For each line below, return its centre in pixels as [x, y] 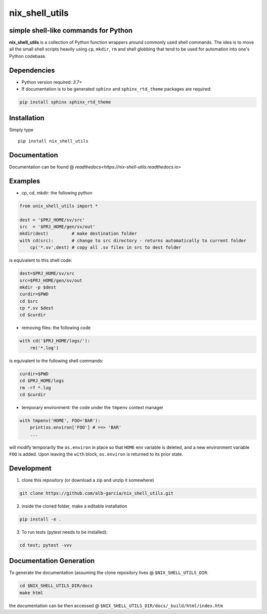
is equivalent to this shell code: [41, 260]
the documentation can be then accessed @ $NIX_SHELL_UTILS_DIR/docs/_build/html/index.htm [116, 606]
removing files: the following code [56, 328]
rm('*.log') [44, 348]
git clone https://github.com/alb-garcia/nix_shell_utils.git [96, 493]
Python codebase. [28, 56]
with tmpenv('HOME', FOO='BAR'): [60, 420]
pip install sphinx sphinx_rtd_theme [65, 102]
